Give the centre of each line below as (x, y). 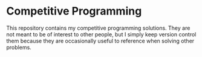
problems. (19, 47)
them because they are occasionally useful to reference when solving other (100, 41)
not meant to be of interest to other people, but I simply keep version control (101, 34)
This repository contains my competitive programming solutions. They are (98, 28)
